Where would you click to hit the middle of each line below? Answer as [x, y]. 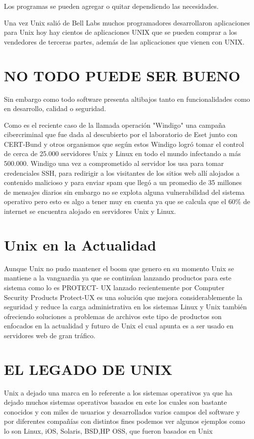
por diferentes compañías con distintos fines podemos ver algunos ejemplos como [125, 421]
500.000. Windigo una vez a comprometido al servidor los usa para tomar [114, 163]
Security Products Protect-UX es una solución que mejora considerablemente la [123, 297]
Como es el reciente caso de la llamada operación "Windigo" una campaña [115, 125]
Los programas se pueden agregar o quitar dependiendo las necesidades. [111, 6]
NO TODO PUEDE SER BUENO [122, 75]
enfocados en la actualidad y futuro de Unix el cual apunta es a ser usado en [119, 326]
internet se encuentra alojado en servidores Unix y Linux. [90, 211]
